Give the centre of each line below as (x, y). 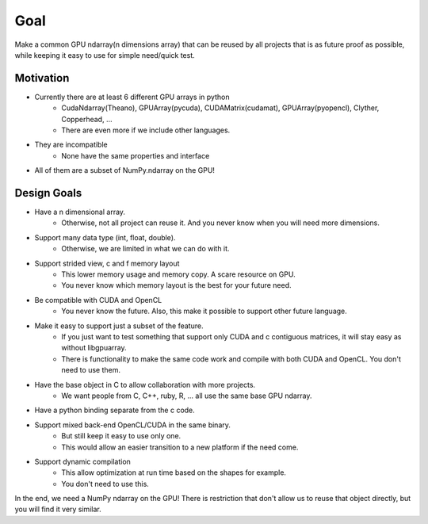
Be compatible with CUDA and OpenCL (98, 300)
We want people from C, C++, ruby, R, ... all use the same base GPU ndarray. (187, 396)
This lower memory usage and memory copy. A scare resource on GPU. (179, 274)
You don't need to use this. (105, 484)
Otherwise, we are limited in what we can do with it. (145, 249)
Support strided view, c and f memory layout (107, 263)
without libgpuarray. (94, 348)
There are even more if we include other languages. (146, 130)
